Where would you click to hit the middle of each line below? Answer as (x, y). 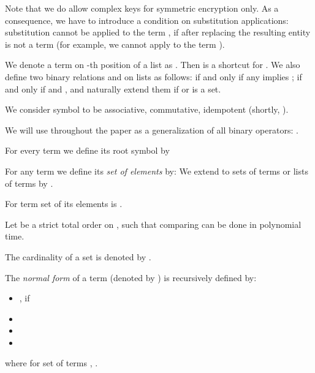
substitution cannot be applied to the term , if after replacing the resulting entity (158, 32)
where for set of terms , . (51, 363)
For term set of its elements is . (64, 204)
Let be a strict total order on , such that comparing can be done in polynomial (153, 224)
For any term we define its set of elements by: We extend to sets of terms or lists (157, 171)
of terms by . (29, 183)
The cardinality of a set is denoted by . (78, 256)
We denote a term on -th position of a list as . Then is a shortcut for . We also (153, 65)
